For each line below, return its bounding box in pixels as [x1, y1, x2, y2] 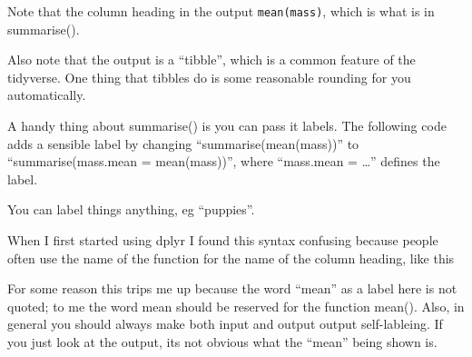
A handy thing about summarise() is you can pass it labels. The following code [7, 116, 447, 135]
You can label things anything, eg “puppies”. [7, 200, 255, 219]
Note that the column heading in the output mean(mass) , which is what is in [7, 2, 435, 20]
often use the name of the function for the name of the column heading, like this [7, 248, 455, 267]
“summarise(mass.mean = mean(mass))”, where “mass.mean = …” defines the [7, 152, 440, 171]
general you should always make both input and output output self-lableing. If [7, 314, 443, 333]
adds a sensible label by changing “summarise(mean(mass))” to [7, 134, 359, 153]
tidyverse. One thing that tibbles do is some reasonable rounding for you [7, 67, 411, 86]
